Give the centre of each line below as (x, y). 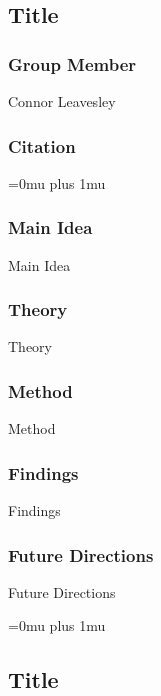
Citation (42, 145)
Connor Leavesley (62, 101)
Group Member (72, 63)
